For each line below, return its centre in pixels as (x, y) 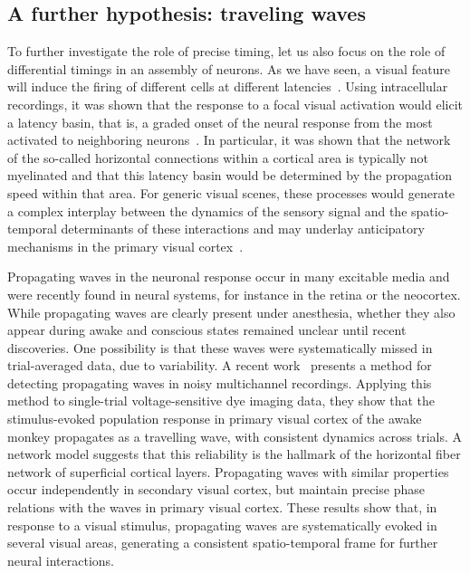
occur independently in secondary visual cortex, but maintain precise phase (216, 489)
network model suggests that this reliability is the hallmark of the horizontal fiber (234, 454)
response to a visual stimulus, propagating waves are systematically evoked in (222, 525)
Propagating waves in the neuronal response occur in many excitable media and (229, 277)
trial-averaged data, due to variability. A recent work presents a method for (220, 365)
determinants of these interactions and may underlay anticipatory (243, 229)
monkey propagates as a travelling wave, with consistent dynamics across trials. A (235, 436)
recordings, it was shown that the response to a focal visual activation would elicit (235, 104)
